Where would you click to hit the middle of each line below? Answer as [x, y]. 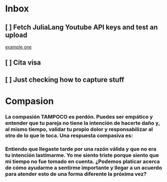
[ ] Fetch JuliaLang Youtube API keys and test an [82, 27]
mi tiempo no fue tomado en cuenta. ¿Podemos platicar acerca [83, 161]
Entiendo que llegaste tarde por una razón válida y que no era [81, 149]
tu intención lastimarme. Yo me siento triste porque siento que [82, 155]
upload [16, 35]
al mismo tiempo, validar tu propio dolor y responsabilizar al [79, 129]
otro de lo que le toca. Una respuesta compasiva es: [69, 135]
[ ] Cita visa [23, 63]
